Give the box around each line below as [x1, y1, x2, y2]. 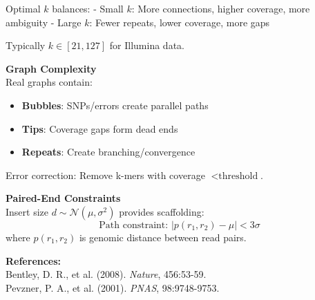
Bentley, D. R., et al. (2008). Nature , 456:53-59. [6, 267, 207, 281]
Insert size [6, 204, 49, 218]
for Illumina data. [109, 38, 184, 53]
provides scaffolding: [119, 204, 204, 218]
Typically [6, 38, 46, 53]
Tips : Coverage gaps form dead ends [21, 121, 178, 135]
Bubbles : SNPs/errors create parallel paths [21, 97, 209, 112]
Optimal [6, 1, 41, 15]
